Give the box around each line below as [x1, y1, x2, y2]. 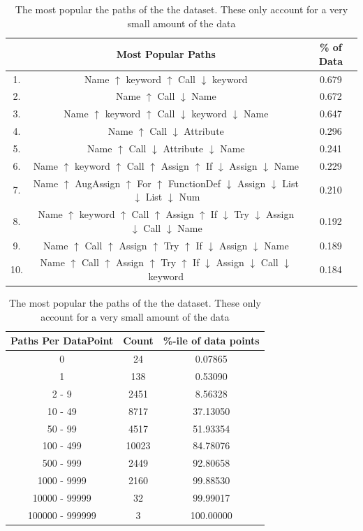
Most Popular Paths [116, 46, 216, 61]
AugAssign [75, 175, 121, 190]
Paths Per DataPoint [10, 333, 114, 348]
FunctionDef [168, 175, 221, 190]
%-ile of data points [163, 333, 260, 348]
